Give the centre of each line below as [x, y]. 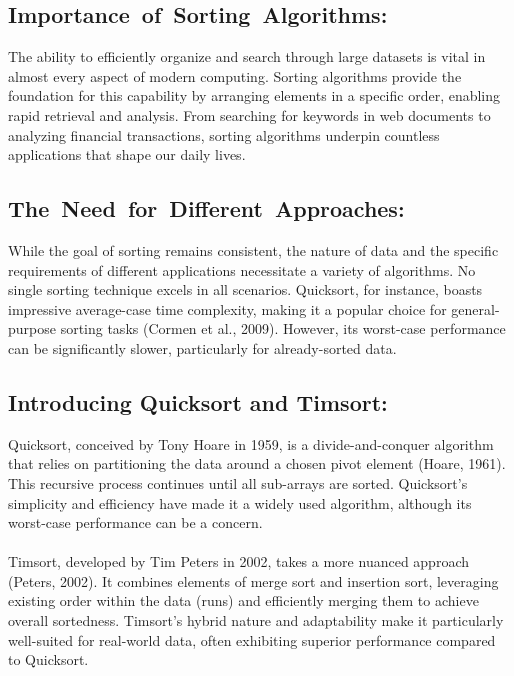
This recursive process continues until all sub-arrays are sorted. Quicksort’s [238, 482]
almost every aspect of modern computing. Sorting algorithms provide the [235, 75]
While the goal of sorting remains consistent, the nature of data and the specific [253, 249]
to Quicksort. [48, 659]
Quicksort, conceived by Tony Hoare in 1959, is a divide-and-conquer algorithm [251, 443]
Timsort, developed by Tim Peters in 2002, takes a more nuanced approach [238, 561]
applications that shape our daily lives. [127, 154]
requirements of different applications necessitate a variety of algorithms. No [242, 269]
